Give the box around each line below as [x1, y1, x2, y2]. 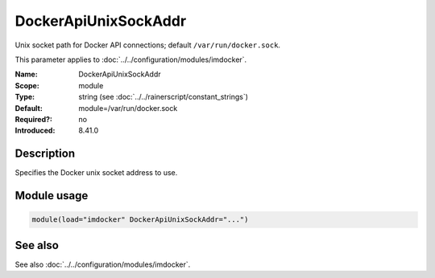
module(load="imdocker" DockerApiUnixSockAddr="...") [31, 215, 249, 224]
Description [14, 147, 76, 161]
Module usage [14, 189, 89, 202]
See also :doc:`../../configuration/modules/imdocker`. [14, 260, 191, 269]
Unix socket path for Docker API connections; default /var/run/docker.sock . [14, 40, 281, 50]
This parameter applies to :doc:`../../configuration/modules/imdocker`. [14, 55, 247, 64]
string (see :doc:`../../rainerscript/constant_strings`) [78, 92, 249, 102]
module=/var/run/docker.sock [78, 103, 178, 112]
